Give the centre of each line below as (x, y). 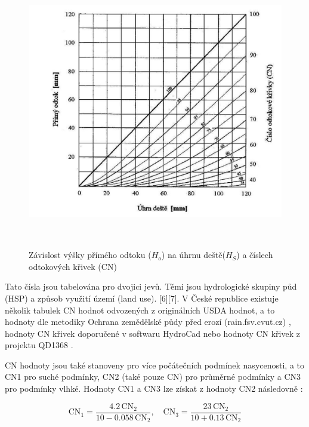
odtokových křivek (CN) (73, 266)
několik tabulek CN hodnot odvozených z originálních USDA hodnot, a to (140, 310)
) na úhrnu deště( (193, 255)
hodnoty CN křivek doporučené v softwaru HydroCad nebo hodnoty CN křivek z (152, 333)
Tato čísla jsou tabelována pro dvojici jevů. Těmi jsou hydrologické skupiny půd (151, 286)
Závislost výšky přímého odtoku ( (90, 255)
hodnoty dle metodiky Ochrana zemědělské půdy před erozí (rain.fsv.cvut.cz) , (148, 322)
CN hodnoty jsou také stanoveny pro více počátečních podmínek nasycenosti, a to (155, 365)
